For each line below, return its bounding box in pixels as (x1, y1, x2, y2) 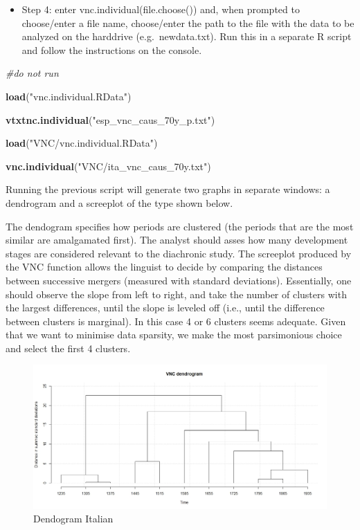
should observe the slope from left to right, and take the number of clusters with (6, 286, 347, 301)
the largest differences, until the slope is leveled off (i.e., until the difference (6, 300, 325, 315)
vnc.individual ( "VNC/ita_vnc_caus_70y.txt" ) (6, 158, 211, 173)
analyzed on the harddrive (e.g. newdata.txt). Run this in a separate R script (21, 29, 352, 44)
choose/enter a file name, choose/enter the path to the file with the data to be (21, 15, 354, 30)
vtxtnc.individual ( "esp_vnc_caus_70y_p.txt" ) (6, 112, 215, 127)
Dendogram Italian (33, 511, 114, 526)
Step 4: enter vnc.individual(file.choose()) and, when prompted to (21, 2, 300, 16)
